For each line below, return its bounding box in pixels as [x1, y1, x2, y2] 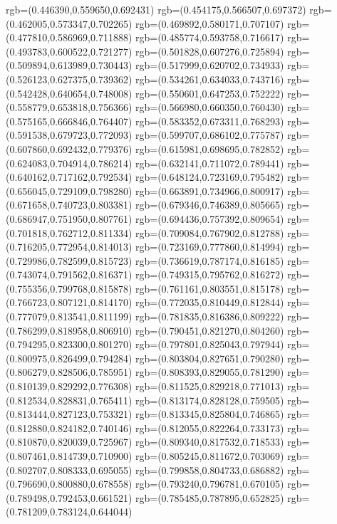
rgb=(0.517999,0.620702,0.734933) [135, 58, 284, 73]
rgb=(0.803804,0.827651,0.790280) [135, 350, 284, 365]
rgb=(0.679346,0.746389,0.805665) [135, 197, 284, 212]
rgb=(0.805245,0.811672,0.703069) [135, 449, 284, 463]
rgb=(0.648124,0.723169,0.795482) [135, 169, 284, 184]
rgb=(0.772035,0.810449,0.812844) [135, 295, 284, 310]
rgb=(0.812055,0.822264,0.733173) [135, 420, 284, 435]
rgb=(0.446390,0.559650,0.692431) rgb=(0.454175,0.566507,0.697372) [6, 2, 306, 16]
